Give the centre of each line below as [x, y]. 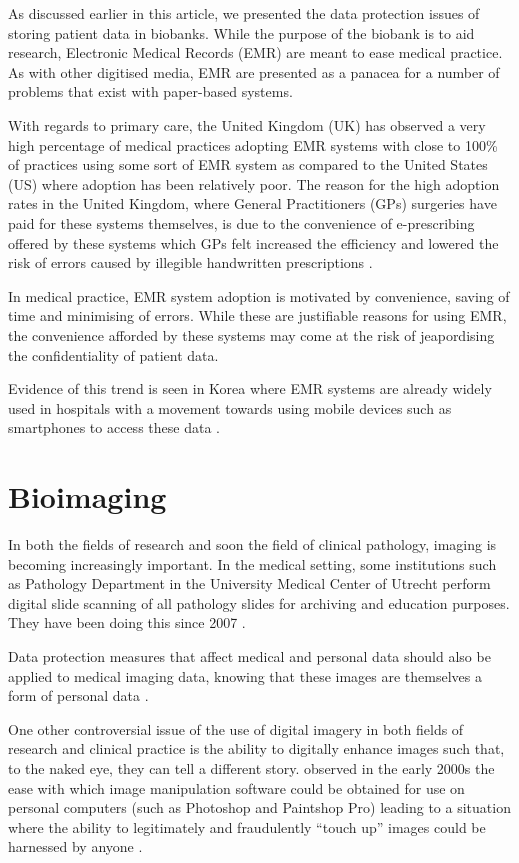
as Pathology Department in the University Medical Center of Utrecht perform [249, 583]
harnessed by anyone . [75, 846]
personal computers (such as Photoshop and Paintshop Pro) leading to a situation [259, 807]
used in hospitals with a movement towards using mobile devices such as [230, 407]
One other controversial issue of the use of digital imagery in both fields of [236, 728]
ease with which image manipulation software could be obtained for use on [236, 787]
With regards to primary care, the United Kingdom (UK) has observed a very [247, 124]
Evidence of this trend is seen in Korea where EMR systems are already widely [250, 388]
